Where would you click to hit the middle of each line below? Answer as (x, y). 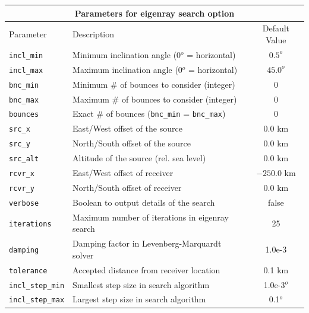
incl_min (26, 55)
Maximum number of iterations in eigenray (151, 217)
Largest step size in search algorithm (139, 299)
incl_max (26, 70)
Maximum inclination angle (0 (127, 69)
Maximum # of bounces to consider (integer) (155, 99)
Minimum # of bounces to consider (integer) (154, 84)
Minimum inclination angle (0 (127, 54)
